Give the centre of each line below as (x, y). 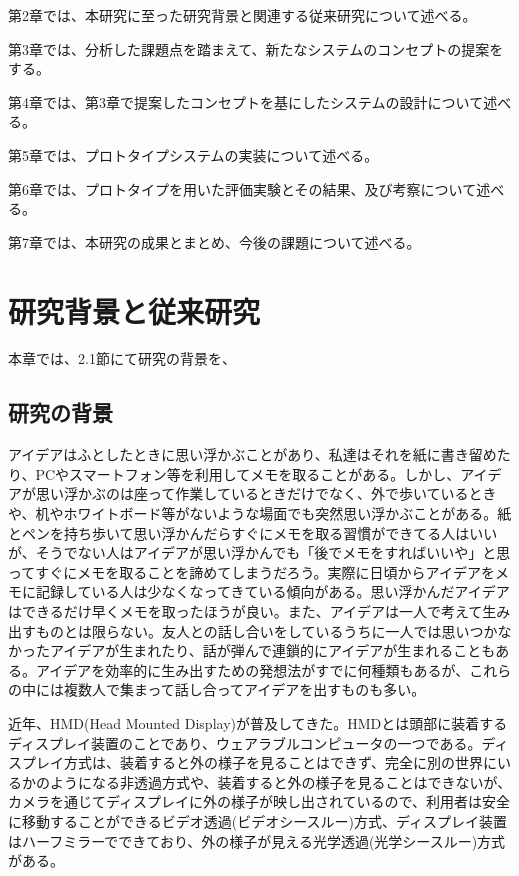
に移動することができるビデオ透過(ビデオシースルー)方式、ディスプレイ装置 (257, 820)
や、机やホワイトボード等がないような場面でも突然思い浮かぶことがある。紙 (260, 513)
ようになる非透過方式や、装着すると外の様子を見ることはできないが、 (280, 781)
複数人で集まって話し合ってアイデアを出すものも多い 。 (244, 689)
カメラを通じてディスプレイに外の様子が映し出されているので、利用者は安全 (259, 801)
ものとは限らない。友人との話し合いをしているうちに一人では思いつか (266, 630)
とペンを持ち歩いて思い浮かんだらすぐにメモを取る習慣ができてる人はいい (253, 532)
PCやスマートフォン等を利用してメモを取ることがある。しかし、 (248, 473)
